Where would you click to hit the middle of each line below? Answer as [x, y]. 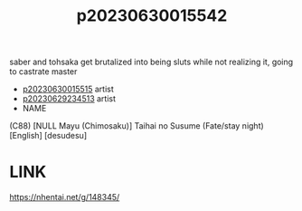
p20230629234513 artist [69, 99]
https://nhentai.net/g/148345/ [65, 197]
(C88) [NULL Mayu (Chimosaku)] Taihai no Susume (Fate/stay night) [137, 126]
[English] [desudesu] [48, 136]
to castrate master [43, 72]
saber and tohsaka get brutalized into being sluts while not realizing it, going [151, 62]
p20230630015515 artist [68, 89]
